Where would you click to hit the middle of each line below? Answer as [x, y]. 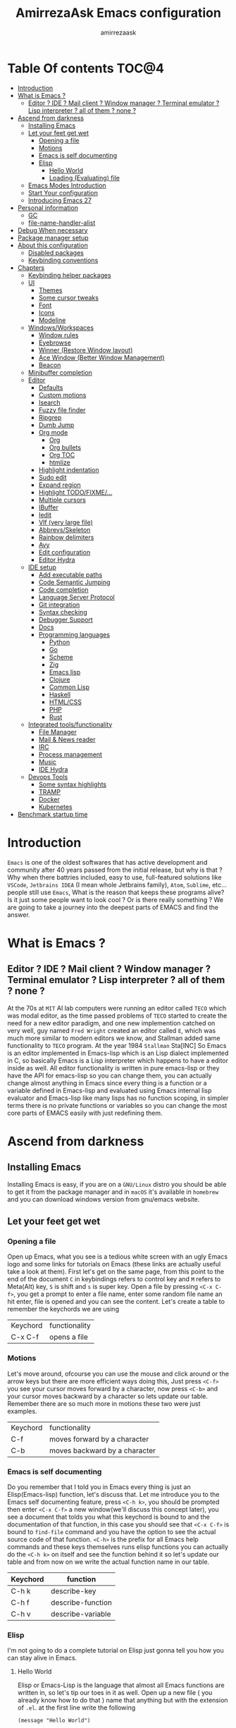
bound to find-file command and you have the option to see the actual [112, 1531]
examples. [22, 1411]
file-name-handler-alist [62, 223]
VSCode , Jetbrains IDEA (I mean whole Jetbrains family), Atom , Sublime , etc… [117, 884]
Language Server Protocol [76, 597]
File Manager [58, 732]
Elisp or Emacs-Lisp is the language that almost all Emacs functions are [121, 1685]
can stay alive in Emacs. [42, 1658]
